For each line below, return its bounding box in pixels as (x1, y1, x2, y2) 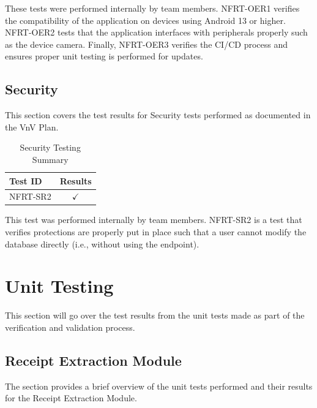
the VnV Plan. (5, 120, 59, 133)
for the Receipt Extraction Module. (5, 391, 137, 404)
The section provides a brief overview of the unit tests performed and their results (5, 379, 313, 392)
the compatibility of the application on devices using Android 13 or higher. (5, 13, 286, 26)
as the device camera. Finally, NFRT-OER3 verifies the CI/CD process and (5, 37, 288, 50)
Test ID (9, 174, 42, 187)
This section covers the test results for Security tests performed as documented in (5, 108, 311, 121)
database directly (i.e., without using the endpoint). (5, 237, 200, 250)
